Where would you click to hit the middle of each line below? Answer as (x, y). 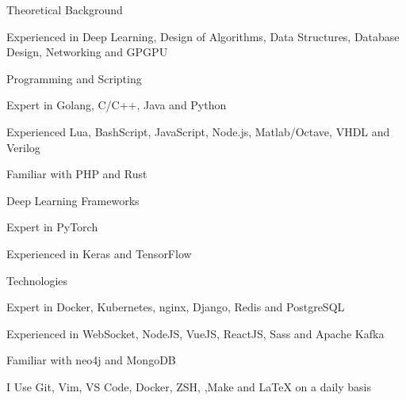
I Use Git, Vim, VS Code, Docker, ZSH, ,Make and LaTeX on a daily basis (189, 386)
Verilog (23, 147)
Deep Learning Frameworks (73, 200)
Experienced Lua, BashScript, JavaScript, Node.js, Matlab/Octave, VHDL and (198, 131)
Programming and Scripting (74, 78)
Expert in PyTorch (52, 227)
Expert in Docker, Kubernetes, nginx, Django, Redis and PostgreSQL (176, 307)
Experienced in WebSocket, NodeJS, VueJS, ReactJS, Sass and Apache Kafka (195, 333)
